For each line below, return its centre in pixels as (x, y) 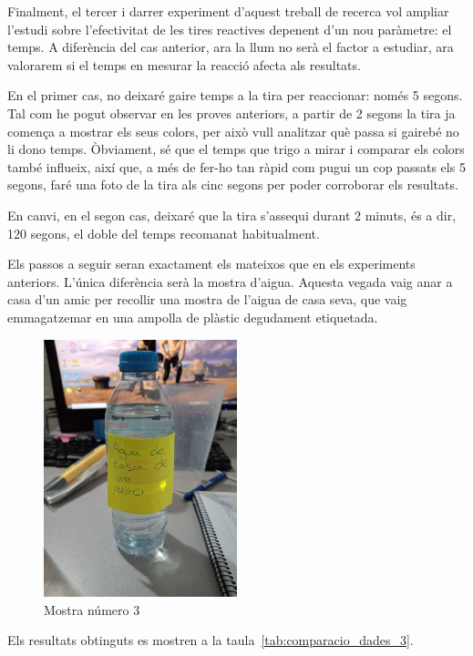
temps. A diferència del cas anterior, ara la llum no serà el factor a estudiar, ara (231, 47)
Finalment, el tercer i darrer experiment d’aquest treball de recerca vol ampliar (228, 11)
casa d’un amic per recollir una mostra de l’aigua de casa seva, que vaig (207, 299)
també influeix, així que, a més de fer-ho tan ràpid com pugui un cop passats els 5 (236, 166)
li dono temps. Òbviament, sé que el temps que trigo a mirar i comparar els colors (236, 149)
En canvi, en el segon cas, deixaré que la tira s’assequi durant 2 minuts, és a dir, (232, 215)
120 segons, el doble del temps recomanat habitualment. (164, 233)
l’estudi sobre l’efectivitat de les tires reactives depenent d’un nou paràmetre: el (230, 29)
